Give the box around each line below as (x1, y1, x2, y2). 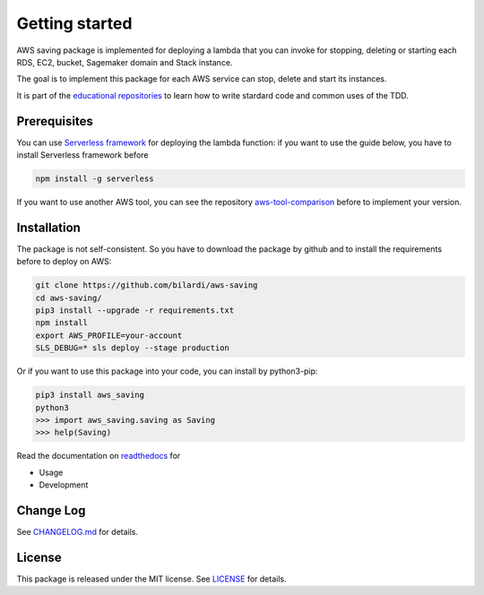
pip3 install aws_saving (35, 390, 145, 401)
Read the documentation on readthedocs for (16, 451, 181, 461)
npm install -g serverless (35, 174, 154, 184)
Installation (16, 220, 81, 235)
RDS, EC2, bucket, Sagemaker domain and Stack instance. (16, 56, 233, 67)
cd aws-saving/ (35, 292, 102, 303)
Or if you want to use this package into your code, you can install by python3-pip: (16, 366, 318, 376)
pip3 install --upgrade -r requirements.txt (35, 306, 235, 315)
